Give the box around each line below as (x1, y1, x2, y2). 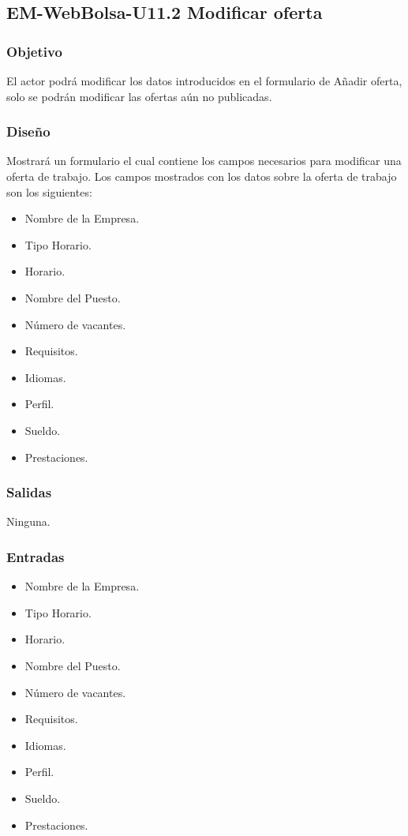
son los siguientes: (6, 183, 92, 200)
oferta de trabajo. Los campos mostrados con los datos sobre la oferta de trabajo (6, 168, 397, 184)
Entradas (6, 546, 65, 566)
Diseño (6, 122, 51, 141)
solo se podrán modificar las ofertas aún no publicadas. (6, 88, 272, 104)
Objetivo (6, 41, 62, 61)
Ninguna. (6, 513, 51, 530)
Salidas (6, 482, 52, 502)
